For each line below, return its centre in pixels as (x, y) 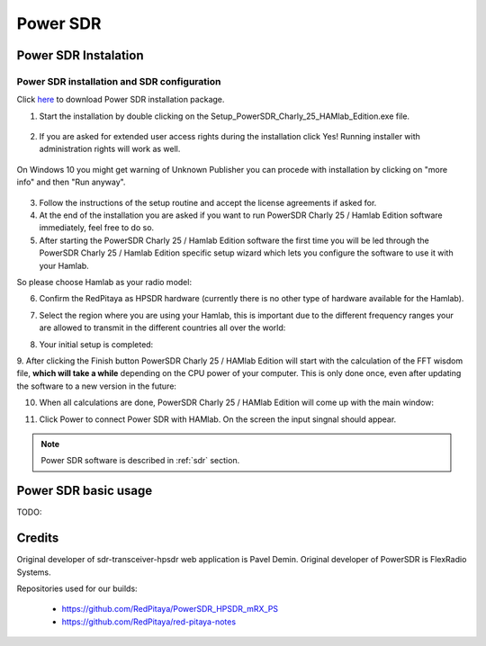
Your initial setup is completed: (96, 344)
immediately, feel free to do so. (97, 228)
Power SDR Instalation (80, 55)
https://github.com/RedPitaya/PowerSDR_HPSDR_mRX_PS (170, 609)
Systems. (34, 572)
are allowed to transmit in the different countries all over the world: (162, 327)
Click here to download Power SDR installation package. (121, 100)
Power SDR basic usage (85, 491)
